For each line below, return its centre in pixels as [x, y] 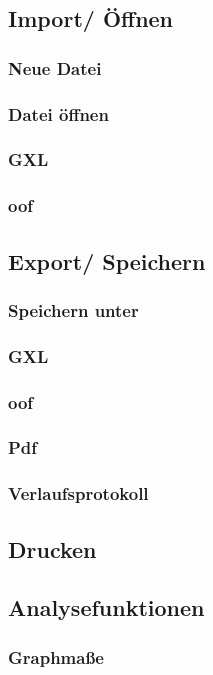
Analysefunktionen [106, 607]
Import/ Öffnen [91, 18]
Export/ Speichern [107, 260]
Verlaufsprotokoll [78, 493]
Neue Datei [55, 67]
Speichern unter [73, 309]
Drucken [52, 548]
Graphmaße [56, 656]
